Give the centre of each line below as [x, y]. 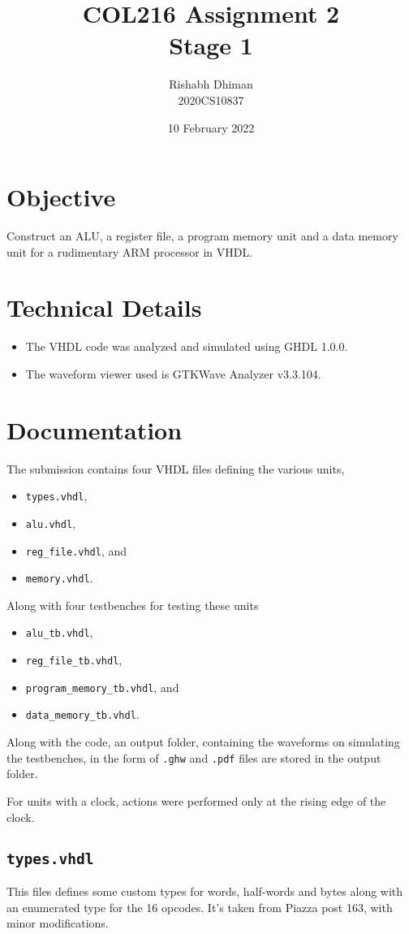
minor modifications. [58, 923]
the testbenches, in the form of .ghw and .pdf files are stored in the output [194, 757]
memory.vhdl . [59, 578]
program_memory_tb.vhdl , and [102, 687]
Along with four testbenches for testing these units [133, 605]
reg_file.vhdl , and [76, 550]
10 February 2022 [211, 127]
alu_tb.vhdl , [59, 632]
